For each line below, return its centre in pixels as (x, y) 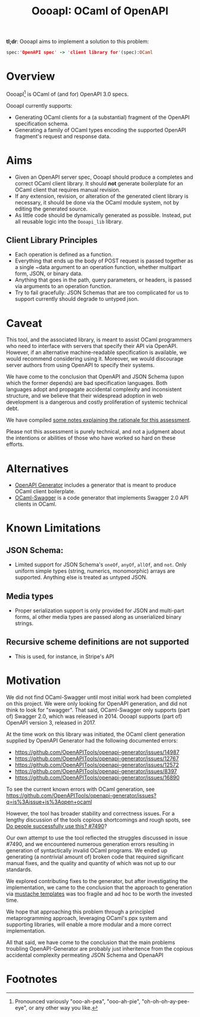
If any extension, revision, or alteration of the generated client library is (101, 196)
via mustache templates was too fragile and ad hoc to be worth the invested (99, 894)
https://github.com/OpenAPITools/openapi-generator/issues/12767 (97, 758)
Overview (31, 77)
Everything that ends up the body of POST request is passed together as (104, 261)
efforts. (15, 444)
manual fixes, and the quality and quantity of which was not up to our (91, 863)
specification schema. (42, 123)
